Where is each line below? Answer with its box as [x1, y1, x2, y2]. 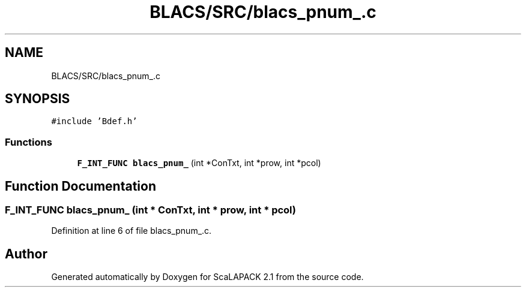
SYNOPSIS [5, 91, 70, 107]
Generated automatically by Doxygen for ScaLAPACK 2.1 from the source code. [51, 272, 364, 282]
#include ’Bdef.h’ [51, 116, 138, 127]
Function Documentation [5, 178, 156, 194]
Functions [5, 136, 52, 148]
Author [5, 246, 47, 261]
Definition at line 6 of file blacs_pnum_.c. [51, 225, 212, 236]
